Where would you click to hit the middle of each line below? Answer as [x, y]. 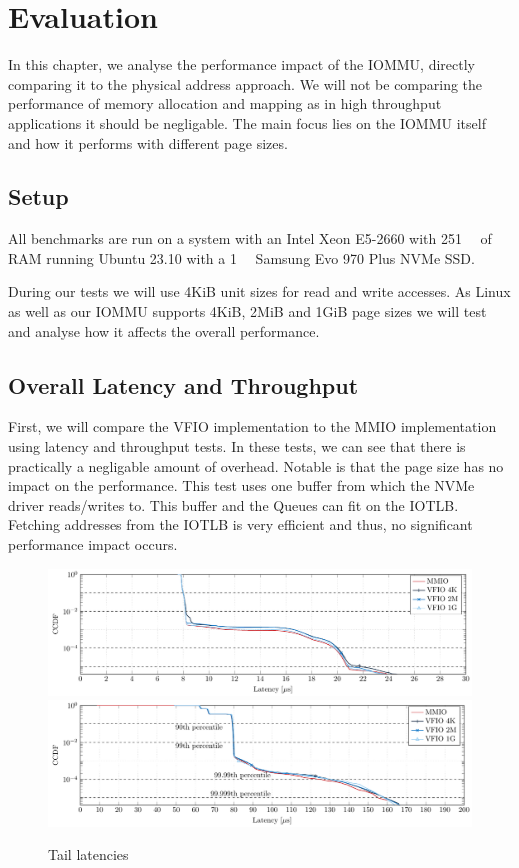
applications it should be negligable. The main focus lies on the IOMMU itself [247, 122]
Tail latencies [88, 854]
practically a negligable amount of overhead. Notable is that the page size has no [256, 465]
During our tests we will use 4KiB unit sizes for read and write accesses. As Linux [259, 291]
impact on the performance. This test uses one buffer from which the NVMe [241, 485]
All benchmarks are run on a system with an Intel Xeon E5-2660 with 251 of [250, 238]
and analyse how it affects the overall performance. [164, 330]
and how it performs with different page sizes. [148, 142]
